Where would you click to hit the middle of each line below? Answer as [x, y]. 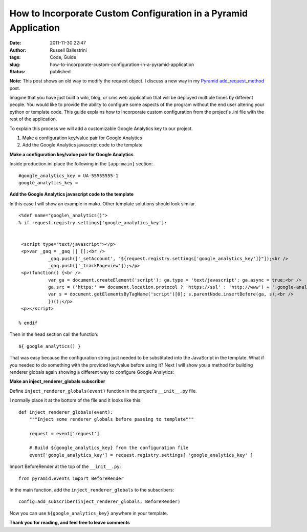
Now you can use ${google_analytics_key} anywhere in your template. [89, 513]
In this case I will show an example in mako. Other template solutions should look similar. [103, 204]
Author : [18, 50]
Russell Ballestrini [68, 50]
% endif [28, 323]
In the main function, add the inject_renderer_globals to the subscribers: [92, 490]
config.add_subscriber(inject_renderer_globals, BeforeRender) [100, 502]
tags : [15, 57]
